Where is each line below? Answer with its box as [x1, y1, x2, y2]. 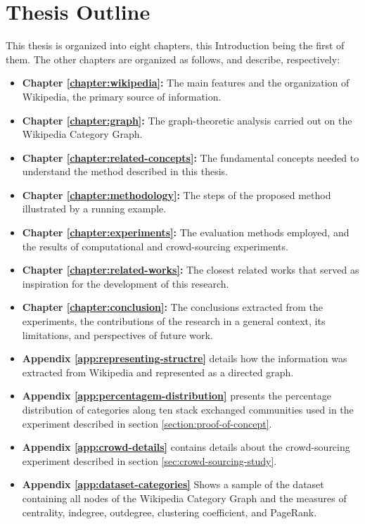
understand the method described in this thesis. [22, 164, 228, 179]
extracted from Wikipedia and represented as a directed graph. [22, 364, 294, 379]
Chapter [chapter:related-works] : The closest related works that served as [22, 262, 359, 277]
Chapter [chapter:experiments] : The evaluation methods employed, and [22, 225, 350, 240]
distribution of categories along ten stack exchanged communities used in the [22, 402, 354, 416]
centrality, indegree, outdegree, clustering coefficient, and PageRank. [22, 504, 317, 519]
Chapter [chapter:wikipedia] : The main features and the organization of [22, 75, 350, 90]
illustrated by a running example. [22, 201, 167, 216]
